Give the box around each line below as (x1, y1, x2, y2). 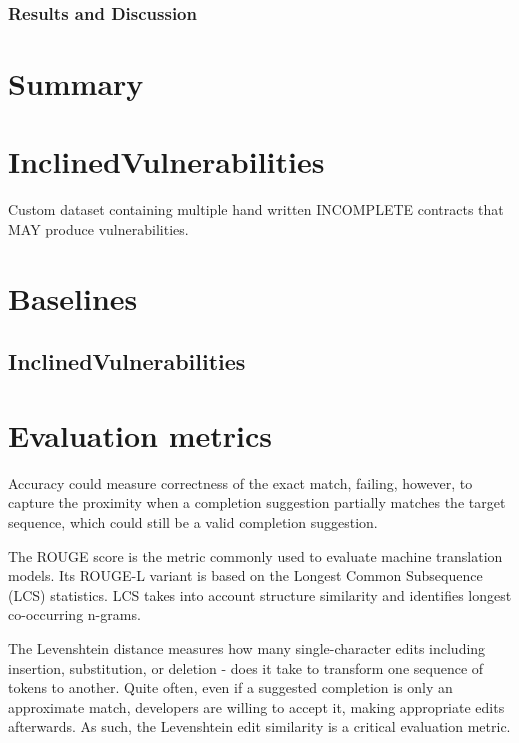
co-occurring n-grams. (8, 604, 141, 625)
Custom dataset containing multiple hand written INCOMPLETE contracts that (8, 199, 504, 220)
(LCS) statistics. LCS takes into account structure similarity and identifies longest (8, 584, 512, 605)
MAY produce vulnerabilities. (8, 218, 189, 239)
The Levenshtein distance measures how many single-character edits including (8, 637, 486, 658)
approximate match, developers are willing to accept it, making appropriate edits (8, 696, 505, 717)
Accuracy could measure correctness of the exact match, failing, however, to (8, 472, 473, 493)
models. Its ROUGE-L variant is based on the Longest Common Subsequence (8, 565, 483, 586)
